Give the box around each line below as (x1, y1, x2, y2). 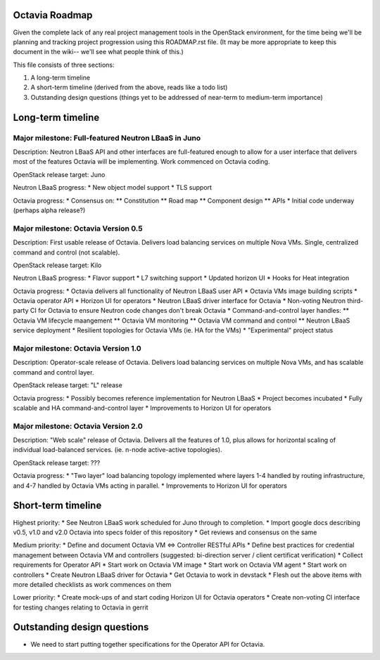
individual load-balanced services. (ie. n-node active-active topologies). (13, 446, 222, 454)
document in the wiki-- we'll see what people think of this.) (13, 48, 184, 56)
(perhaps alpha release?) (13, 206, 86, 214)
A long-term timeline (30, 74, 91, 82)
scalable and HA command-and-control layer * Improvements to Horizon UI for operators (13, 403, 272, 412)
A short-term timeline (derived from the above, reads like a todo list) (30, 83, 228, 91)
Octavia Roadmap (13, 9, 93, 21)
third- (347, 297, 364, 305)
